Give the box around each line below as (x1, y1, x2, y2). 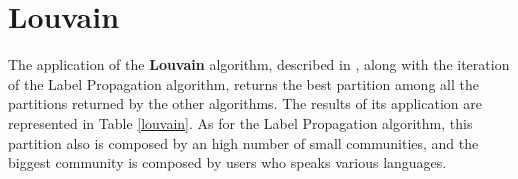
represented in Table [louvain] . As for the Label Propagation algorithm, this (8, 112, 473, 133)
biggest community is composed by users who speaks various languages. (8, 152, 447, 173)
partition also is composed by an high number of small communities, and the (8, 132, 479, 153)
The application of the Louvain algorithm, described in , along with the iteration (8, 54, 510, 75)
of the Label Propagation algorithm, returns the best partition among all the (8, 73, 479, 94)
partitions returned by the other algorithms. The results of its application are (8, 93, 482, 114)
